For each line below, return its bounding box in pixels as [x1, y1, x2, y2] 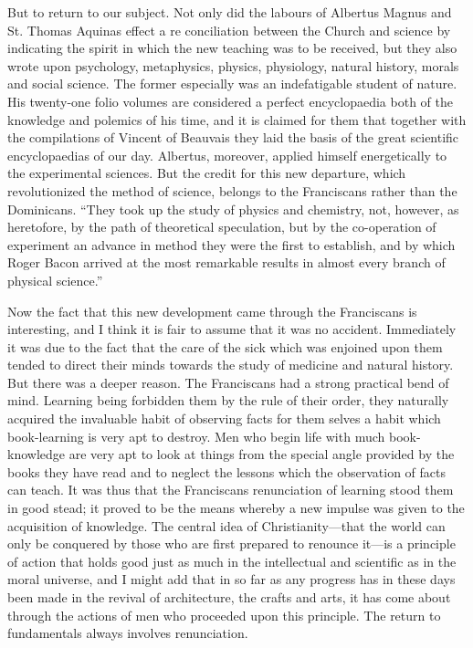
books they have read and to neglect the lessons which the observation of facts [7, 462, 447, 481]
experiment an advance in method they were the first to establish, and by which [7, 235, 456, 254]
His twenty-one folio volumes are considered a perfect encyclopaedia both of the [7, 91, 453, 110]
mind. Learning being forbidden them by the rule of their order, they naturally [7, 391, 449, 410]
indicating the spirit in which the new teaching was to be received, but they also [7, 38, 457, 57]
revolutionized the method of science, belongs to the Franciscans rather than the [7, 181, 457, 200]
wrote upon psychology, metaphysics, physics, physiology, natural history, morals [7, 56, 459, 75]
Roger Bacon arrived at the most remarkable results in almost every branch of [7, 253, 446, 272]
